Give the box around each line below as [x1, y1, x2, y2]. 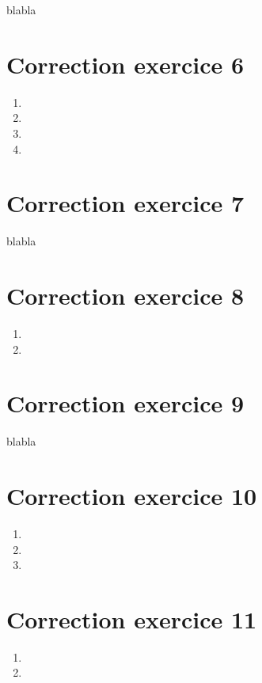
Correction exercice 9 [6, 387, 245, 419]
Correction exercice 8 [6, 279, 245, 311]
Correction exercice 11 [6, 602, 257, 635]
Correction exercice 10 [6, 480, 257, 512]
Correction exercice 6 [6, 47, 245, 80]
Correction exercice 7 [6, 187, 245, 219]
